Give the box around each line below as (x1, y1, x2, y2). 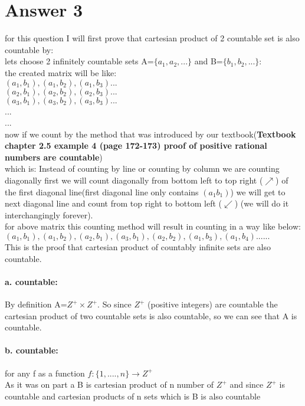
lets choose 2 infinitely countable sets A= (5, 55, 154, 67)
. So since (97, 298, 132, 310)
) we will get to (230, 185, 286, 198)
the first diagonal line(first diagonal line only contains (5, 185, 199, 198)
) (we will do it (234, 197, 289, 209)
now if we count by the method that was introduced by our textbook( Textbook (5, 127, 296, 140)
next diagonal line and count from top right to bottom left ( (5, 197, 222, 209)
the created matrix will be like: (5, 66, 117, 78)
